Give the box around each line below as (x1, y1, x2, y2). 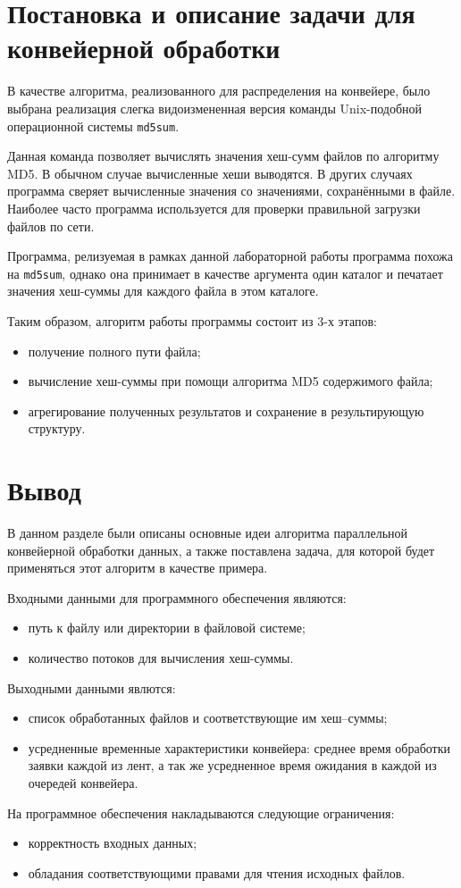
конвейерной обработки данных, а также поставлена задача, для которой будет (7, 540, 435, 559)
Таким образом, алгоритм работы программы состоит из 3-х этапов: (7, 311, 377, 330)
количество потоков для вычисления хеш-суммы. (28, 649, 294, 667)
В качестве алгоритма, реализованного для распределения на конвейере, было (7, 81, 431, 100)
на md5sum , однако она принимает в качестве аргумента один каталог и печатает (7, 264, 443, 282)
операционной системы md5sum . (7, 116, 180, 135)
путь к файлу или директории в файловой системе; (28, 618, 306, 637)
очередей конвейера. (28, 774, 138, 792)
